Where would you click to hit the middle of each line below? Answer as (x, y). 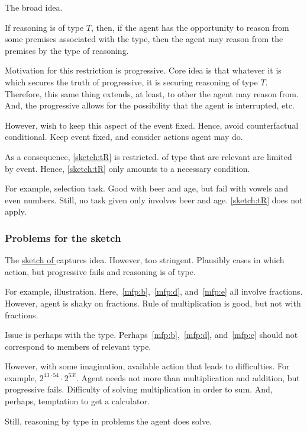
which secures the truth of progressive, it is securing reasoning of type (131, 82)
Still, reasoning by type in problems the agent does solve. (108, 421)
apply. (16, 211)
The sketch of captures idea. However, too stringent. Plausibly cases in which (145, 260)
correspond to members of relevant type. (78, 346)
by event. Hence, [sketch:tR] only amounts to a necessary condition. (127, 168)
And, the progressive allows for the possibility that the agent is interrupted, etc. (150, 105)
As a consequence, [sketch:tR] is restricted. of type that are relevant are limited (148, 156)
